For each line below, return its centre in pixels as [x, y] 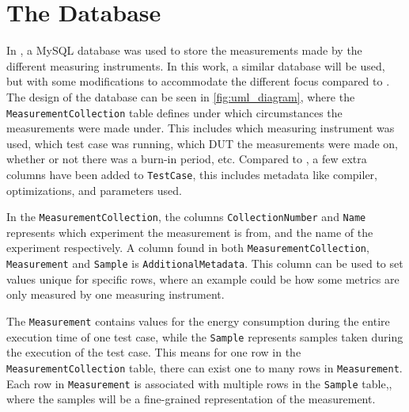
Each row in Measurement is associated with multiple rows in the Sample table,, [199, 383]
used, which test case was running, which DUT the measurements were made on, [202, 143]
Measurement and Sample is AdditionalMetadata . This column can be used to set [205, 263]
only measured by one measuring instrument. [116, 294]
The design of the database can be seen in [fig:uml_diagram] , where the [181, 96]
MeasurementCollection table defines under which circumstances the [174, 112]
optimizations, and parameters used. [94, 190]
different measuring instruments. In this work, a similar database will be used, [196, 65]
